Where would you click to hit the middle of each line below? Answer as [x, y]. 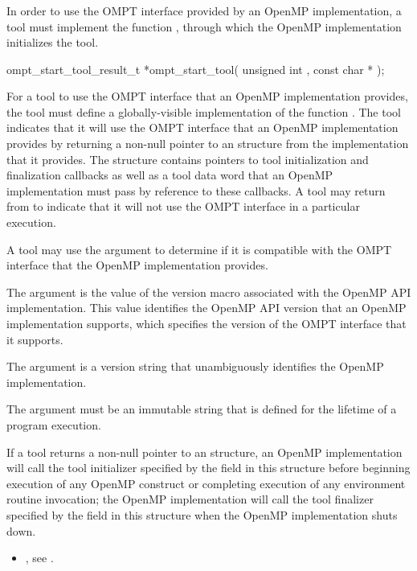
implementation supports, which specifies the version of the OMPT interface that [206, 324]
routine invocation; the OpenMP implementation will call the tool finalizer [190, 499]
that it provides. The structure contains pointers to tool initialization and [188, 159]
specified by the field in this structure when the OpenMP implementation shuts [202, 514]
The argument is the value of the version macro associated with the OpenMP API [209, 292]
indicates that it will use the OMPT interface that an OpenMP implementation [202, 127]
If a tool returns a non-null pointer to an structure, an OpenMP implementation [204, 452]
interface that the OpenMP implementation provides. [137, 265]
